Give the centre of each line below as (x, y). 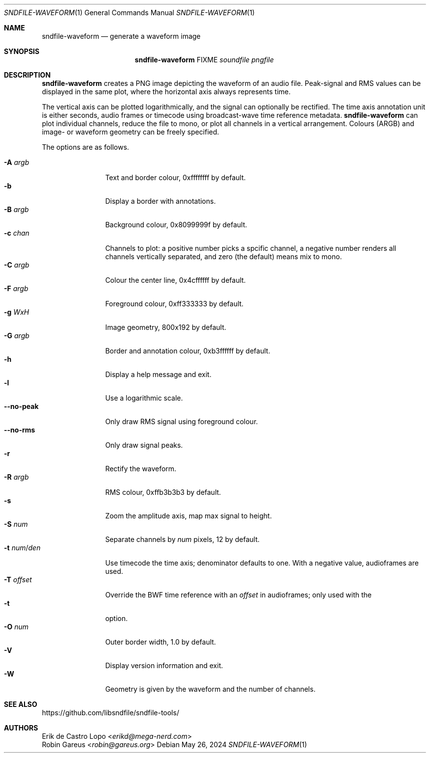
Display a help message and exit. (158, 374)
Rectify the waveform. (141, 469)
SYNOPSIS (22, 51)
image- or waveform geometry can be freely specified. (131, 132)
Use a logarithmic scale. (144, 398)
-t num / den (22, 548)
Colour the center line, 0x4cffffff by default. (175, 280)
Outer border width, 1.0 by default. (161, 642)
